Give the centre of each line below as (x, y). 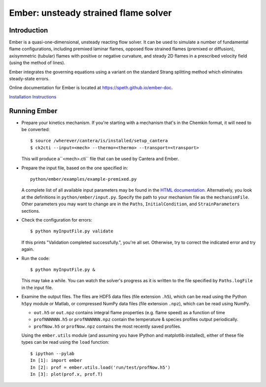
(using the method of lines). (37, 63)
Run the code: (36, 258)
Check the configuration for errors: (57, 220)
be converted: (36, 129)
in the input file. (37, 288)
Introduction (29, 30)
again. (28, 249)
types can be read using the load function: (65, 342)
